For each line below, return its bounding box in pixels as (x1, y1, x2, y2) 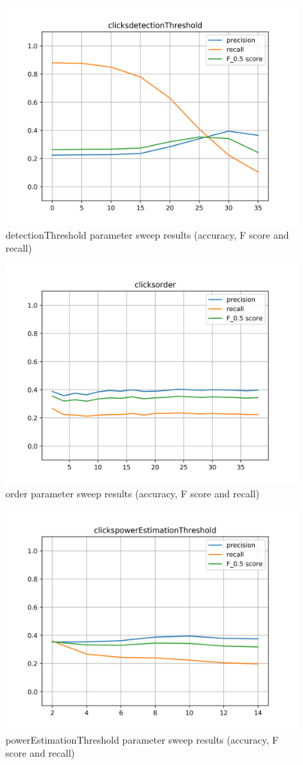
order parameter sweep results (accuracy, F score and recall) (6, 486, 260, 501)
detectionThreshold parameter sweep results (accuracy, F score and (6, 227, 289, 241)
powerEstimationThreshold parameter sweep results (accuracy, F (6, 732, 279, 746)
